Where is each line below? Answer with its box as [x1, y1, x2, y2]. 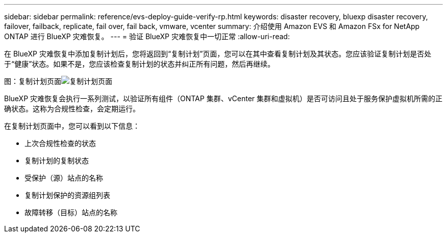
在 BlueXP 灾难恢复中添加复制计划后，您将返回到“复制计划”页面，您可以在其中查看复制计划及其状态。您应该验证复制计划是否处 [4, 49, 432, 58]
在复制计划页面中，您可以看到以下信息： [4, 122, 140, 130]
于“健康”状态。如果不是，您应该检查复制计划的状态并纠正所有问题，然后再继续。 [4, 60, 275, 68]
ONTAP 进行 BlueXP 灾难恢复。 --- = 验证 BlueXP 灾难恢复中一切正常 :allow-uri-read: [4, 32, 290, 41]
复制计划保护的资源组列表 [24, 191, 110, 199]
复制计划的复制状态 [24, 156, 89, 165]
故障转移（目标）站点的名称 [24, 208, 117, 217]
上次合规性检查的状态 [24, 139, 96, 147]
